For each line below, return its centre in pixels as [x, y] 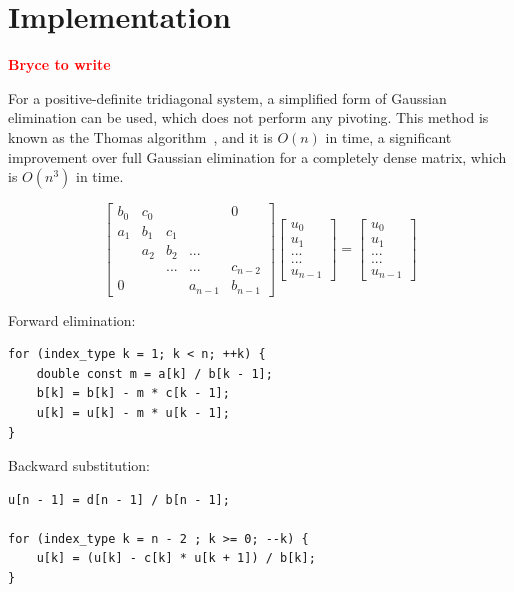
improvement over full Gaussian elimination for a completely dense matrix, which [257, 156]
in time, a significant [388, 136]
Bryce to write [59, 64]
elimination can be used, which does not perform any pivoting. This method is [248, 117]
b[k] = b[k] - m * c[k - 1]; [133, 393]
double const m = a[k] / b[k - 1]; [154, 373]
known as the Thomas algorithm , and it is [140, 136]
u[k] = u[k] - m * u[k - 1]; [133, 412]
